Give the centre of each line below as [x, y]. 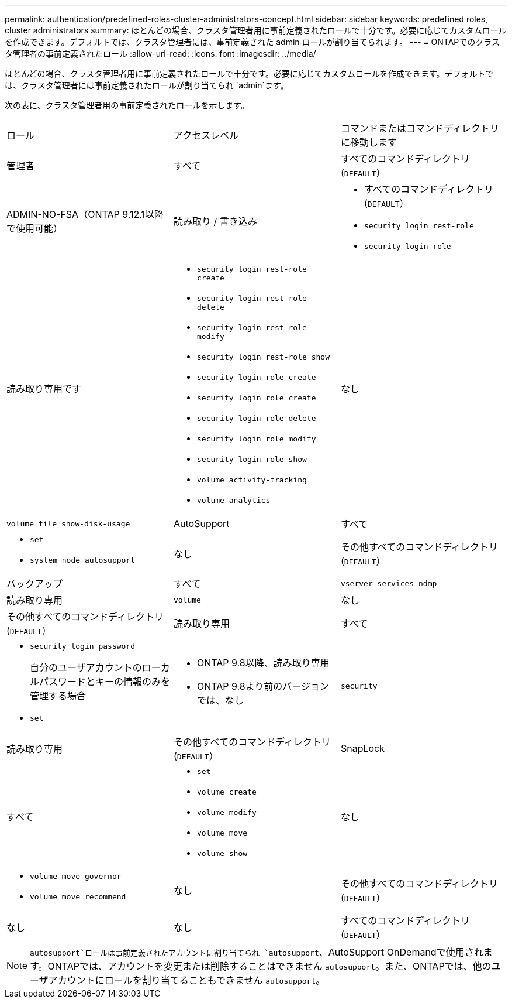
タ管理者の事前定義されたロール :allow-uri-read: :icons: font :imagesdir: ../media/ [160, 54]
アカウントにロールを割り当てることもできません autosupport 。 [187, 980]
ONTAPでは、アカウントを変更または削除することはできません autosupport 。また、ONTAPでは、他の [269, 966]
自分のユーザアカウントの [86, 667]
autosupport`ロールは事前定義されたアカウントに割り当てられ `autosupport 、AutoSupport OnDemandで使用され [257, 952]
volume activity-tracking [252, 480]
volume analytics [233, 500]
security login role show [252, 459]
